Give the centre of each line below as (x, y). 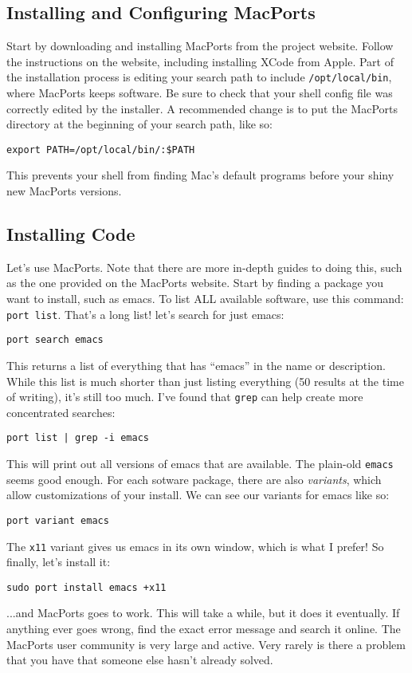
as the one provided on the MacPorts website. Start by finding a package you (195, 283)
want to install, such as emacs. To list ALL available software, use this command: (205, 299)
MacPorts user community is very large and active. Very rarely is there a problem (206, 644)
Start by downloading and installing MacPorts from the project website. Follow (200, 46)
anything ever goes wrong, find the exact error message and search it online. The (204, 629)
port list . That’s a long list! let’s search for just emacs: (145, 314)
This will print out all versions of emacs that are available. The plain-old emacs (200, 464)
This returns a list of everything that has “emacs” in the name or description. (196, 365)
